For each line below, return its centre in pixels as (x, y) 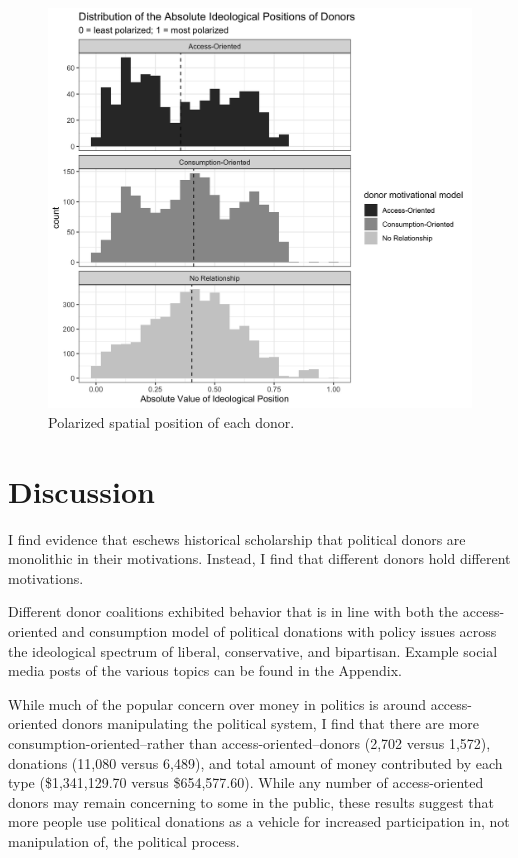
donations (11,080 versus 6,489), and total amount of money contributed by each (255, 762)
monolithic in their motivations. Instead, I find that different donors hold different (259, 558)
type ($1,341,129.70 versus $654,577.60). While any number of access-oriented (246, 782)
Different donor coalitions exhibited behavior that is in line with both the (233, 611)
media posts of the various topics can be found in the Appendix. (205, 670)
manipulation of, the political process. (124, 841)
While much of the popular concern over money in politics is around (217, 703)
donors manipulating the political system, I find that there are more (271, 723)
